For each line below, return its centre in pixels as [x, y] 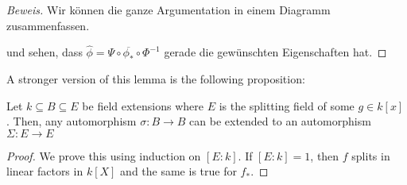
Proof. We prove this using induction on [104, 155]
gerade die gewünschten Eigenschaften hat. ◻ [275, 52]
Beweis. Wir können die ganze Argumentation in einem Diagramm [169, 10]
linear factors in [45, 171]
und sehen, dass [45, 52]
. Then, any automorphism [72, 121]
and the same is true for [178, 171]
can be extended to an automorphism [280, 121]
